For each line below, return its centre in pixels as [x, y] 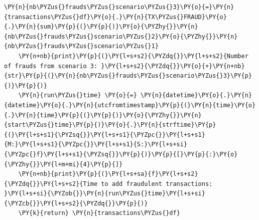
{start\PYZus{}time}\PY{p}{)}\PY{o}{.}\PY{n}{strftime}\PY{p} [110, 125]
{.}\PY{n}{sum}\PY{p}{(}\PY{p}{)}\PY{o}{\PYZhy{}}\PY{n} [101, 27]
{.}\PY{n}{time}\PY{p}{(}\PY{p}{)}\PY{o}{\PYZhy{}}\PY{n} [103, 115]
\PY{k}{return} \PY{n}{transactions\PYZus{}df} [99, 213]
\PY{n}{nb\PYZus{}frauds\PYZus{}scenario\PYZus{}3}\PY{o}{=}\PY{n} [119, 7]
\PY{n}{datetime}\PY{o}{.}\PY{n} [196, 95]
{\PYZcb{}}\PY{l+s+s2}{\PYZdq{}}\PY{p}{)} [76, 203]
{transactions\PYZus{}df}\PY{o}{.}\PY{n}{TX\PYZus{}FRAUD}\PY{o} [115, 17]
